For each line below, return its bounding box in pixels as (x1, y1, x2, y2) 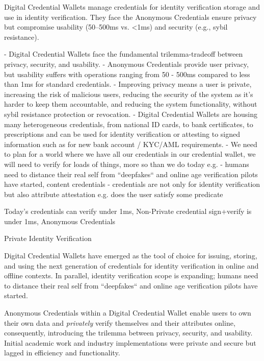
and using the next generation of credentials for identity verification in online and (4, 260, 259, 271)
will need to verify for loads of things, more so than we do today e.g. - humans (4, 158, 249, 169)
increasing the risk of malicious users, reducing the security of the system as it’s (4, 88, 253, 99)
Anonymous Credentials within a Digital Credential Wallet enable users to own (4, 307, 251, 318)
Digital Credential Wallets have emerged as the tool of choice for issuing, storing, (4, 250, 257, 261)
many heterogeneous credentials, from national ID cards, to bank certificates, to (4, 118, 253, 129)
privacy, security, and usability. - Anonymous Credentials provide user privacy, (4, 58, 249, 69)
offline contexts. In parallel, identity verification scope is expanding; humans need (4, 270, 258, 281)
